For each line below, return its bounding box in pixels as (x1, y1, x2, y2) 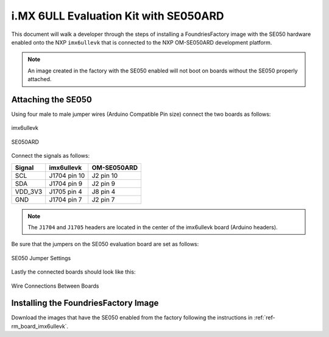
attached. (27, 76, 52, 83)
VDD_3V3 (15, 187, 43, 196)
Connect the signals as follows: (11, 152, 90, 160)
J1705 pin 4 (49, 187, 82, 196)
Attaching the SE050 (11, 94, 93, 105)
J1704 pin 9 (49, 179, 82, 188)
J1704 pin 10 (49, 171, 85, 180)
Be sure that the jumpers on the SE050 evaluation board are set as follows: (11, 241, 199, 248)
